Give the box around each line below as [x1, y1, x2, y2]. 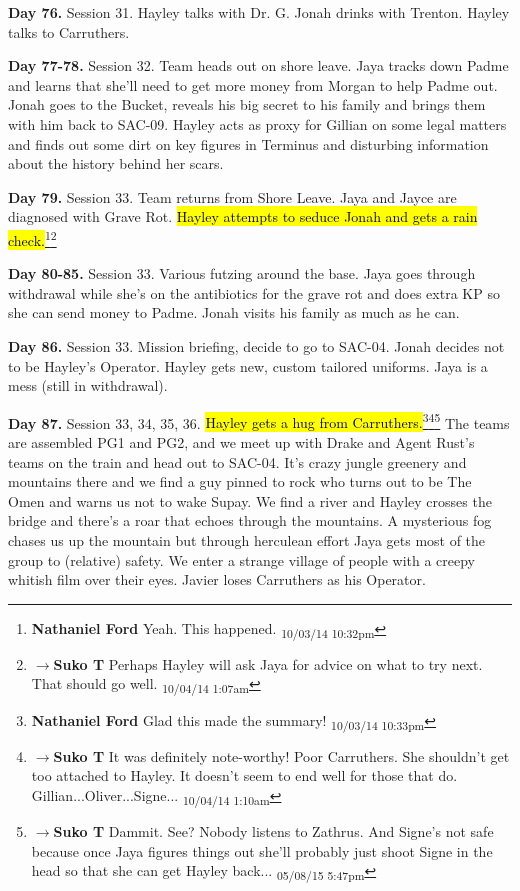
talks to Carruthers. [8, 21, 130, 42]
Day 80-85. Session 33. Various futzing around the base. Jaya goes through [8, 263, 476, 284]
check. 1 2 [8, 226, 57, 250]
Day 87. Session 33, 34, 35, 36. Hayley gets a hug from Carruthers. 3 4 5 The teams [8, 409, 510, 433]
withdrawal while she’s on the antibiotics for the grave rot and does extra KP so [8, 282, 500, 303]
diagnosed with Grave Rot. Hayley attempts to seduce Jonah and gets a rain [8, 206, 478, 227]
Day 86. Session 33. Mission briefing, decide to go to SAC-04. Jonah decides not [8, 335, 505, 356]
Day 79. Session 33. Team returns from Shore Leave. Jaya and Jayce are [8, 186, 457, 207]
